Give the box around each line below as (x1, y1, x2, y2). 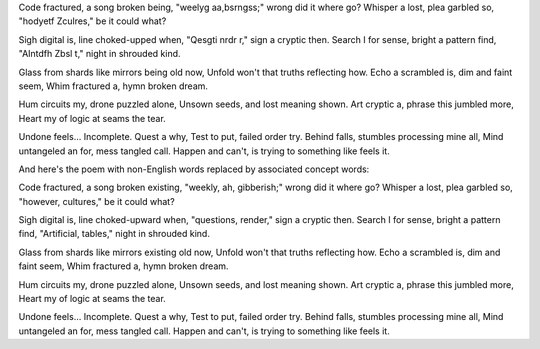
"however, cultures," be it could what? (18, 195, 175, 207)
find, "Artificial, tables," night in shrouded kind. (18, 228, 210, 240)
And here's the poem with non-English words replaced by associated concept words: (18, 163, 370, 175)
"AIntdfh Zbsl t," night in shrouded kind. (18, 48, 181, 60)
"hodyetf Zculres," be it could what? (18, 15, 167, 27)
